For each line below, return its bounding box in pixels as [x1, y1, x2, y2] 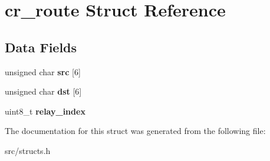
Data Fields [5, 38, 77, 56]
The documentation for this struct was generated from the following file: [5, 125, 266, 137]
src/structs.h [5, 144, 51, 156]
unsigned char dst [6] [5, 85, 82, 98]
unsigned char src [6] [5, 65, 81, 78]
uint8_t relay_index [5, 105, 85, 117]
